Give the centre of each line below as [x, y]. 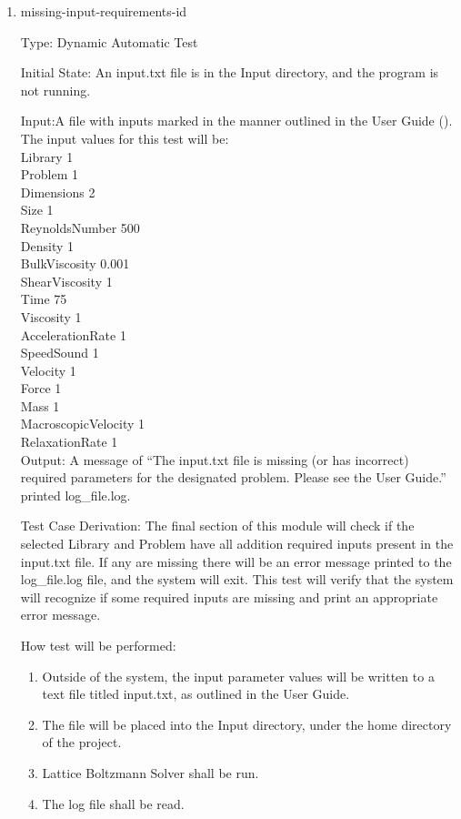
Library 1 [47, 156]
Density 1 [47, 245]
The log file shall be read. [113, 803]
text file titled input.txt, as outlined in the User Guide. [196, 694]
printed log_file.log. [75, 495]
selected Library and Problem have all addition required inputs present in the [237, 544]
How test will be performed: [98, 645]
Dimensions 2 [58, 192]
